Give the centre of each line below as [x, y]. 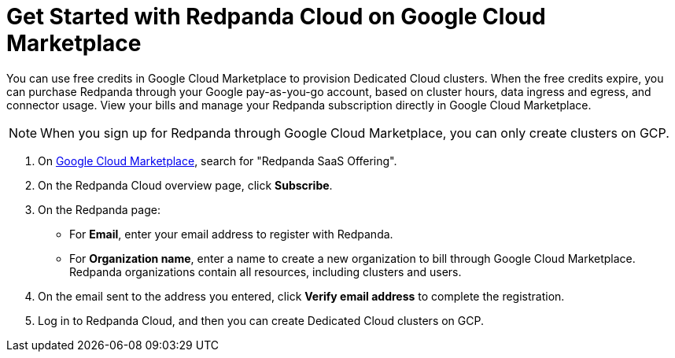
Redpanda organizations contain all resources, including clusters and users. [266, 271]
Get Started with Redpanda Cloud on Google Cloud [276, 17]
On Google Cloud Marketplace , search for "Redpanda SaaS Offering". [218, 161]
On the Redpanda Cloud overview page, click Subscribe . [185, 185]
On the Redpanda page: [99, 209]
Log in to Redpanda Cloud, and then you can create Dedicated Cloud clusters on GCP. [261, 320]
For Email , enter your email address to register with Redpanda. [231, 234]
